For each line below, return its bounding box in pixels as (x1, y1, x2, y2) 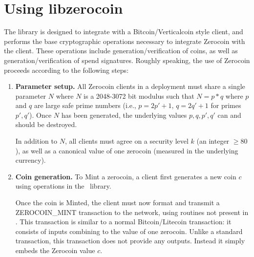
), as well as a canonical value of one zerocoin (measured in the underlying (15, 145, 238, 155)
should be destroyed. (15, 119, 77, 129)
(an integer (196, 136, 230, 146)
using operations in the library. (15, 181, 111, 191)
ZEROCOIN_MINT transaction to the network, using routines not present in (15, 207, 249, 217)
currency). (15, 155, 46, 165)
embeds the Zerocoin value (15, 245, 95, 255)
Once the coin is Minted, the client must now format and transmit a (15, 197, 220, 208)
